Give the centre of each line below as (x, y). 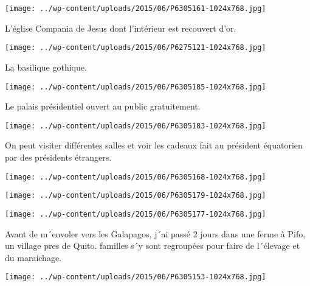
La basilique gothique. (46, 67)
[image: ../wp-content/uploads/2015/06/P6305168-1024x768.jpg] (136, 177)
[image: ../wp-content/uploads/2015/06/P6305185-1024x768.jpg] (136, 87)
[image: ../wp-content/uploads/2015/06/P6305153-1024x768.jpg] (136, 277)
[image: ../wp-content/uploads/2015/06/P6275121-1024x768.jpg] (136, 48)
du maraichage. (33, 257)
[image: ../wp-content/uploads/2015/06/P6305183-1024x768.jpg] (136, 126)
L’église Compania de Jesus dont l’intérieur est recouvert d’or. (121, 28)
